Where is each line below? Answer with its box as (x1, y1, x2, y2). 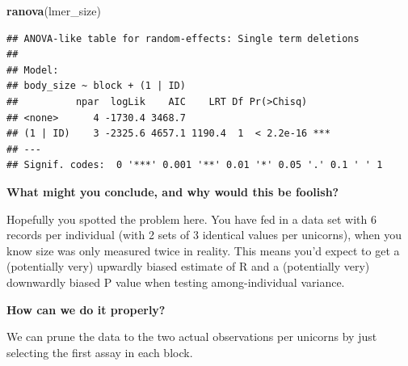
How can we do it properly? (6, 301, 166, 318)
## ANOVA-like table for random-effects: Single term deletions (6, 32, 360, 44)
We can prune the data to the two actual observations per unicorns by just (6, 328, 377, 345)
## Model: (6, 64, 59, 76)
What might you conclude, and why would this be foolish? (6, 183, 339, 200)
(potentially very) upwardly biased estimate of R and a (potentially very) (6, 258, 370, 275)
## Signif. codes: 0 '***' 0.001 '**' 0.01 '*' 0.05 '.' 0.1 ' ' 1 (6, 159, 383, 171)
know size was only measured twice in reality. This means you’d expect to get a (6, 242, 400, 259)
